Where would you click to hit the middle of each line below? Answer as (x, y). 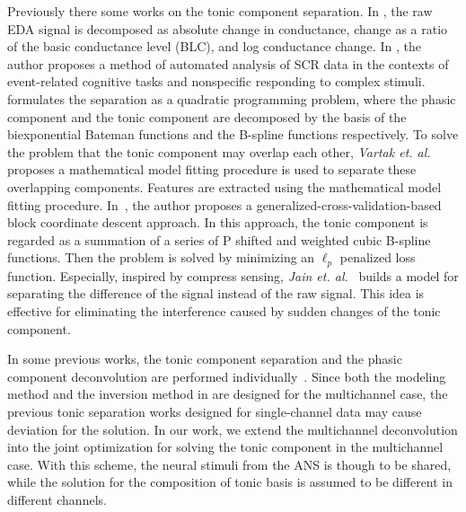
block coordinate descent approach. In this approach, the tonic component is (218, 222)
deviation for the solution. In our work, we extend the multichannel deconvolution (233, 429)
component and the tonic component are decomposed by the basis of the (207, 116)
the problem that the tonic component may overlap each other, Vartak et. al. (219, 151)
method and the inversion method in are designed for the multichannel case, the (228, 394)
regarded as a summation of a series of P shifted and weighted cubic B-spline (219, 239)
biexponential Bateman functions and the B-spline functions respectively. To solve (233, 134)
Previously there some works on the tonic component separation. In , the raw (220, 11)
